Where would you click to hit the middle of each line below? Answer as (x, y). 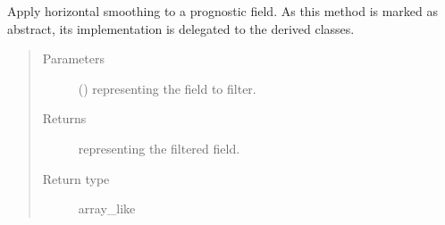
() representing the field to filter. (167, 88)
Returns (64, 118)
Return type (76, 178)
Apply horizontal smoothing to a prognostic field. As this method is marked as (223, 11)
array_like (107, 208)
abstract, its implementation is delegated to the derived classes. (181, 28)
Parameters (73, 58)
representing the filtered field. (159, 148)
